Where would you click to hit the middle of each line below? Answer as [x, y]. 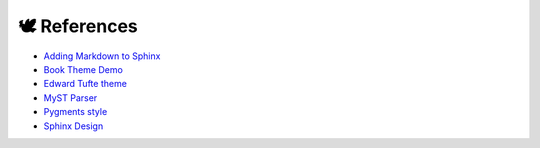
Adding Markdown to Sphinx [102, 56]
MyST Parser [70, 97]
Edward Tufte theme [85, 84]
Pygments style [75, 112]
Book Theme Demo [83, 69]
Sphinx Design [73, 126]
